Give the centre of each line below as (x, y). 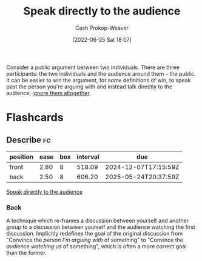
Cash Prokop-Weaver (102, 28)
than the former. (26, 253)
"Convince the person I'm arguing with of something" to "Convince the (95, 240)
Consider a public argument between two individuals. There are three (93, 67)
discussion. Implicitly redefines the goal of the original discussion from (95, 234)
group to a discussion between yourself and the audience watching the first (101, 227)
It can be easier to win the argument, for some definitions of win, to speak (99, 80)
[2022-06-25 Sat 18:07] (102, 39)
